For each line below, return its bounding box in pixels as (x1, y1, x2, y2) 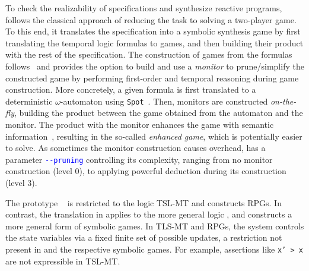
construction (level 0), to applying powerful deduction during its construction (5, 165, 286, 177)
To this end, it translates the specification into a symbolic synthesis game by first (5, 25, 301, 37)
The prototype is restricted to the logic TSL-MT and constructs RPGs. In (5, 196, 282, 209)
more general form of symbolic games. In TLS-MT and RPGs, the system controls (5, 219, 304, 232)
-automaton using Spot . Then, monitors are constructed (60, 94, 268, 107)
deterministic (5, 94, 53, 107)
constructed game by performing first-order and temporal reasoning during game (5, 71, 299, 84)
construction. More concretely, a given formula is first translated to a (5, 83, 256, 96)
